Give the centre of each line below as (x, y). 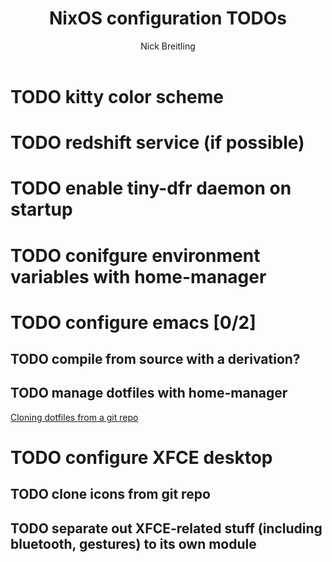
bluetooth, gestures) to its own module (133, 543)
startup (41, 209)
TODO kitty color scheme (117, 96)
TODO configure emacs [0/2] (133, 322)
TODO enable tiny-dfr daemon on (151, 188)
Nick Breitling (168, 46)
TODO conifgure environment (135, 255)
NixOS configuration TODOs (168, 18)
